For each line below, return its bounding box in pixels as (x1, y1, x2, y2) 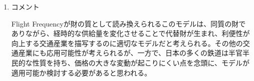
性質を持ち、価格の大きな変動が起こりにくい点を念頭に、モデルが (32, 57, 250, 67)
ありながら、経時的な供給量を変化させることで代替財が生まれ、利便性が (11, 28, 250, 38)
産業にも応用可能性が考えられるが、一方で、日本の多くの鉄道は (18, 47, 228, 58)
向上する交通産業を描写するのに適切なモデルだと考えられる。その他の (11, 37, 243, 48)
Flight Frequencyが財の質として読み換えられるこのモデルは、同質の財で (11, 18, 246, 28)
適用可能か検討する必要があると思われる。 (11, 67, 152, 77)
